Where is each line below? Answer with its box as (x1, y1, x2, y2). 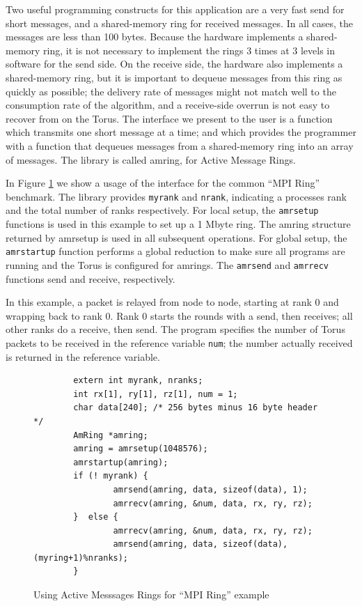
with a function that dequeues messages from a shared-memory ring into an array (6, 138, 354, 153)
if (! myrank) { (73, 471, 148, 481)
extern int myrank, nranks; (73, 375, 203, 386)
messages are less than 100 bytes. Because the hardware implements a (6, 29, 304, 44)
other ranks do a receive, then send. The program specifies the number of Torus (6, 322, 345, 336)
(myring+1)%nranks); (33, 552, 129, 563)
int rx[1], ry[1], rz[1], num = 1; (73, 389, 238, 399)
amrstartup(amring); (73, 457, 168, 467)
